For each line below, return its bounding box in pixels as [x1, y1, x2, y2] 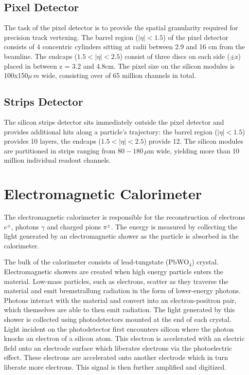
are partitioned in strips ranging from [4, 145, 116, 155]
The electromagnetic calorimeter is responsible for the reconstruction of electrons [4, 212, 245, 222]
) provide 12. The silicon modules [143, 136, 244, 146]
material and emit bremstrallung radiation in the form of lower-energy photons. [4, 285, 241, 296]
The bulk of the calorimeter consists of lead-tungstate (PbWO [4, 257, 189, 267]
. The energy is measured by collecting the [111, 221, 238, 231]
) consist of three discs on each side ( [120, 51, 230, 61]
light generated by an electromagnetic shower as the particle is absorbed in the [4, 231, 239, 241]
